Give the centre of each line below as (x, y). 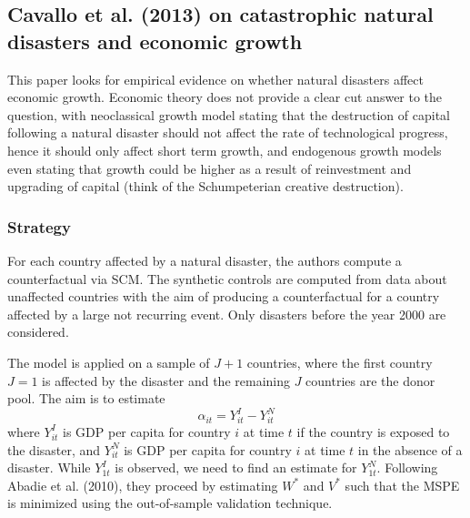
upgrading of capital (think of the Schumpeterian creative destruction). (205, 186)
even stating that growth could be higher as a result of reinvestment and (210, 168)
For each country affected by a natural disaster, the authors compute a (205, 260)
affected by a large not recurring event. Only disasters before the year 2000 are (227, 314)
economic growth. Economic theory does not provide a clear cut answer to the (225, 97)
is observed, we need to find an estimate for (236, 467)
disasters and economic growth (155, 41)
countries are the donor (370, 380)
